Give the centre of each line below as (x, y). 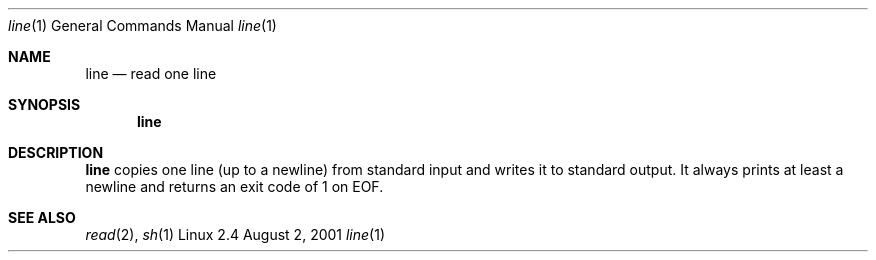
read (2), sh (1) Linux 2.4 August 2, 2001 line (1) (235, 234)
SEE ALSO (42, 217)
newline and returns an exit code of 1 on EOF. (234, 186)
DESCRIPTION (56, 152)
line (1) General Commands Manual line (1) (142, 25)
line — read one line (151, 73)
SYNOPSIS (44, 104)
